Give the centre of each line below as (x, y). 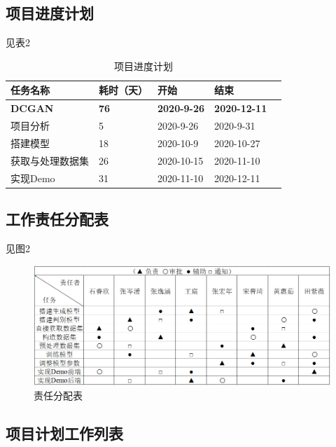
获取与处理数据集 (50, 160)
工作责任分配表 (57, 219)
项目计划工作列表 (64, 433)
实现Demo (33, 178)
